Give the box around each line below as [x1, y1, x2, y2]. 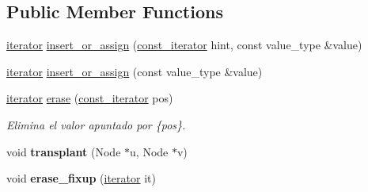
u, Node [130, 143, 169, 159]
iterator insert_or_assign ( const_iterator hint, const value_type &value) [6, 36, 362, 53]
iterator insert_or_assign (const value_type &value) [6, 63, 263, 79]
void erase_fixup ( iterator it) [6, 170, 156, 186]
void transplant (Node [6, 143, 121, 159]
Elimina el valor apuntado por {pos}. [6, 116, 186, 132]
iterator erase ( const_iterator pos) [6, 90, 173, 106]
